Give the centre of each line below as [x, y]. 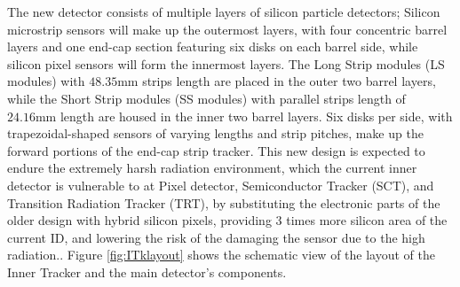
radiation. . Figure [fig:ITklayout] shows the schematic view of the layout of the [221, 255]
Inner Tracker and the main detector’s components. [147, 271]
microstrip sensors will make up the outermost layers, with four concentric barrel [227, 29]
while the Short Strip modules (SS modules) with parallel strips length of [206, 98]
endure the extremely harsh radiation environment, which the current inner [212, 168]
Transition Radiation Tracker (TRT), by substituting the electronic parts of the [224, 202]
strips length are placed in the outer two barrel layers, [289, 81]
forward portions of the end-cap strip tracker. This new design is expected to [216, 150]
